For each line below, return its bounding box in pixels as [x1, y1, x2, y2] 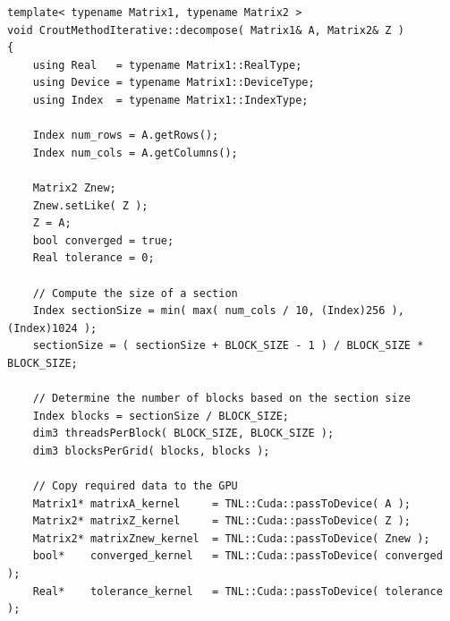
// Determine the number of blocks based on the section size [32, 392, 412, 405]
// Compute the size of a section [32, 286, 238, 300]
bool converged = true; [32, 234, 174, 247]
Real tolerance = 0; [32, 251, 155, 265]
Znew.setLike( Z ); [32, 199, 149, 212]
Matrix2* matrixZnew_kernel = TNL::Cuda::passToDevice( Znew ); [32, 532, 430, 545]
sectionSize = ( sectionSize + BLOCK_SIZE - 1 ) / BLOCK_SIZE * [32, 339, 424, 353]
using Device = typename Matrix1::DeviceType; [32, 76, 315, 89]
